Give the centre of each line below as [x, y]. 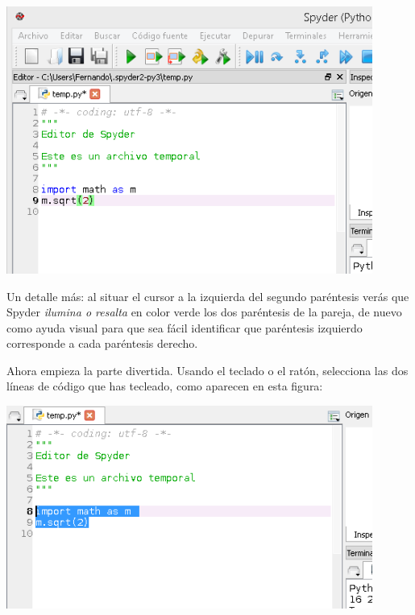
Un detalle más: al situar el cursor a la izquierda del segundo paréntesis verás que [208, 296]
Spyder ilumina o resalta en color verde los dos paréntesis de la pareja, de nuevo [204, 312]
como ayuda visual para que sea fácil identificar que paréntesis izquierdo [185, 327]
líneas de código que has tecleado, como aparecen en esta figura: [165, 386]
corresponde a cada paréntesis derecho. [102, 343]
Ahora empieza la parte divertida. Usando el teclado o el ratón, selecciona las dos [207, 370]
